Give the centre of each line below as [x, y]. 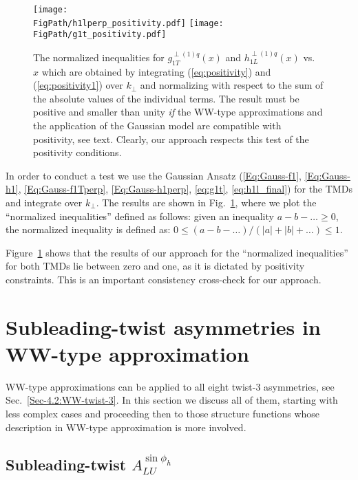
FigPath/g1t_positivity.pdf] [100, 35]
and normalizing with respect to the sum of [232, 85]
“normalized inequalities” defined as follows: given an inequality [140, 216]
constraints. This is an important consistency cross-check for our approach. [164, 279]
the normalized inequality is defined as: [88, 229]
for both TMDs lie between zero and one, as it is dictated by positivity [155, 266]
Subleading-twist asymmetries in [163, 326]
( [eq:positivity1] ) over [78, 85]
